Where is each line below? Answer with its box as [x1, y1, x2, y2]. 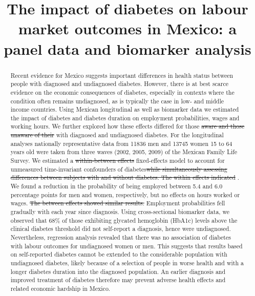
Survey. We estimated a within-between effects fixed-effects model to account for [10, 156, 225, 165]
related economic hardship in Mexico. [10, 284, 111, 292]
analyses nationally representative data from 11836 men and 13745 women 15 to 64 [10, 139, 232, 147]
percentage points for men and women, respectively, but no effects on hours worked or [10, 190, 240, 199]
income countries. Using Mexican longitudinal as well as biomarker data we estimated [10, 105, 239, 114]
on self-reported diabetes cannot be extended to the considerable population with [10, 250, 227, 259]
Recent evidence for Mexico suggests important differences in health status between [10, 71, 233, 79]
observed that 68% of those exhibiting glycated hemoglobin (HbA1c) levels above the [10, 216, 238, 224]
